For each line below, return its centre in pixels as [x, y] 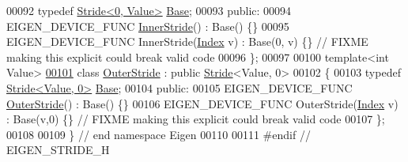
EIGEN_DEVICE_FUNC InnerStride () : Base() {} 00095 [148, 26]
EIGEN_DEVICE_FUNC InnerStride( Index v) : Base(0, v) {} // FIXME [187, 41]
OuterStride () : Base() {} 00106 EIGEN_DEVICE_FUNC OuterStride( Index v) [202, 103]
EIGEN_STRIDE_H [58, 150]
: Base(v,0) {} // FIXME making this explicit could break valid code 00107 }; [196, 119]
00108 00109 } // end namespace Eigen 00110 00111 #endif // [159, 134]
